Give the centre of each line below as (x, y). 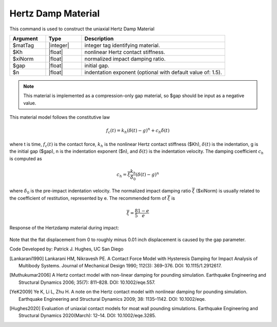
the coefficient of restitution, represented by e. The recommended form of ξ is (92, 198)
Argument (25, 39)
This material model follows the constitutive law (60, 117)
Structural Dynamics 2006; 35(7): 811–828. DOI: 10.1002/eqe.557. (87, 282)
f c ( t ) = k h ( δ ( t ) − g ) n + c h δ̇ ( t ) (138, 131)
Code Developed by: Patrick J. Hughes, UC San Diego (66, 249)
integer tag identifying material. (122, 45)
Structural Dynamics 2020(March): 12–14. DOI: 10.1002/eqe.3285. (87, 316)
